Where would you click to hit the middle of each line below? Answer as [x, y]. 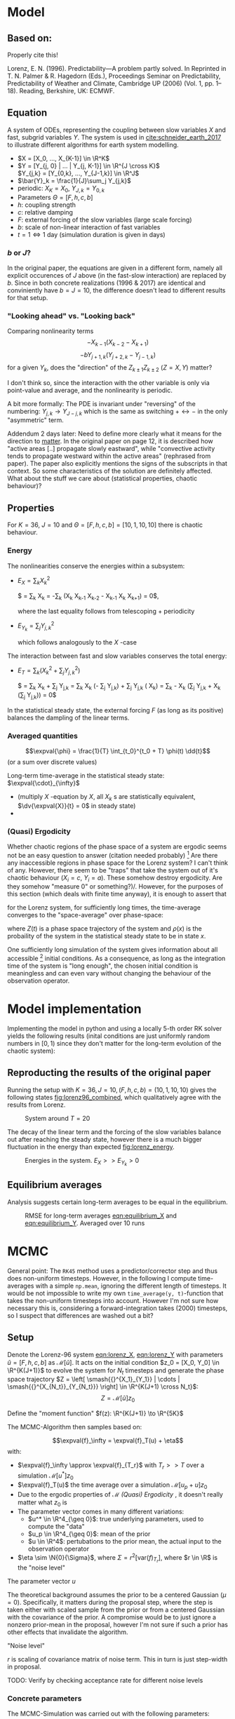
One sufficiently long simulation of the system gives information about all [113, 950]
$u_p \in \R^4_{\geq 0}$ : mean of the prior [89, 1534]
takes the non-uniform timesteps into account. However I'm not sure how [113, 1300]
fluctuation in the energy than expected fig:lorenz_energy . [91, 1147]
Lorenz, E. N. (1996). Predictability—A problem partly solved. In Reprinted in [117, 68]
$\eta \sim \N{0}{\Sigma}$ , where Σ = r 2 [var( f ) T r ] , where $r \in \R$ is [117, 1558]
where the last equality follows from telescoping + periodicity [106, 611]
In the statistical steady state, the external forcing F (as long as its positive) [115, 710]
